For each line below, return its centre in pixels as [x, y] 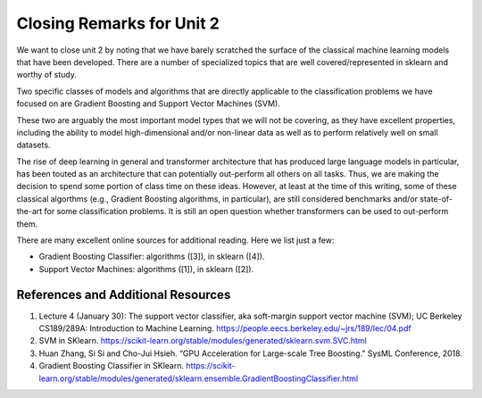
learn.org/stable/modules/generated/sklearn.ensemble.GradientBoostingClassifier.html [199, 378]
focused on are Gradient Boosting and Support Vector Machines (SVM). [148, 104]
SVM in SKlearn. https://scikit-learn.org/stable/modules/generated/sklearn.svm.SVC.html [203, 341]
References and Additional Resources [124, 294]
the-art [29, 211]
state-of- [436, 199]
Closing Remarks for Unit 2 [118, 23]
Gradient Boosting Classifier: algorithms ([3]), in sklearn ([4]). [152, 257]
